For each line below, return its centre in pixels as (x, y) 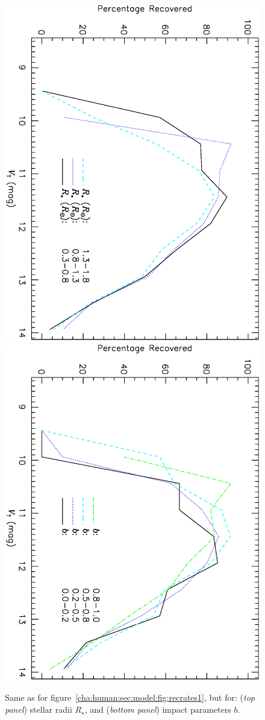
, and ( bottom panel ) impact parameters (158, 709)
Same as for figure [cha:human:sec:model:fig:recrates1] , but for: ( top (130, 697)
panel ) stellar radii (39, 709)
